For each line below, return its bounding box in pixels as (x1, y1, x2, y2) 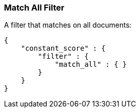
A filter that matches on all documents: (4, 21, 132, 30)
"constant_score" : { (21, 44, 106, 53)
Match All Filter (4, 3, 65, 13)
